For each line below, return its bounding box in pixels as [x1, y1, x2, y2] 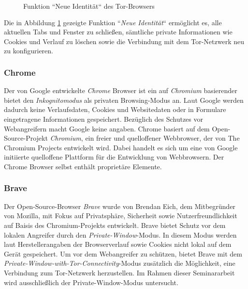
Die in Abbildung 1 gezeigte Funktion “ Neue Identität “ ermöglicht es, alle [4, 17, 222, 27]
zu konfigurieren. [4, 46, 53, 56]
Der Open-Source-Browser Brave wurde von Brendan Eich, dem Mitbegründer [4, 201, 235, 211]
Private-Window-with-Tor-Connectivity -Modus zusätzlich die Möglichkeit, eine [4, 258, 235, 268]
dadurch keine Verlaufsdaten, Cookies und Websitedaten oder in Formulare [4, 104, 226, 114]
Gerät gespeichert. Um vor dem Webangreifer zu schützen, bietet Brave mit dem [4, 248, 242, 258]
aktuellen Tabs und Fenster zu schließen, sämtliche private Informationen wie [4, 27, 233, 37]
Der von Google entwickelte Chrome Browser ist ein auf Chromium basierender [4, 85, 237, 96]
